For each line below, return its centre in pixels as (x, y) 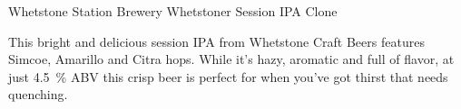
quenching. (38, 94)
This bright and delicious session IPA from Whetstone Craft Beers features (216, 41)
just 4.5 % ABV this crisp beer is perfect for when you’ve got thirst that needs (228, 76)
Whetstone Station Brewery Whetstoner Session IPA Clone (173, 11)
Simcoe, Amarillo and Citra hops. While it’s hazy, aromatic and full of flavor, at (231, 59)
